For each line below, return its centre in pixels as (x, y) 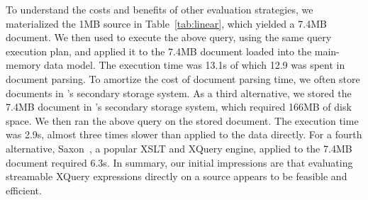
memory (23, 65)
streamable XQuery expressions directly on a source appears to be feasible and (177, 176)
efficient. (24, 190)
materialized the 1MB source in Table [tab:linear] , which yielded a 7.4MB (166, 23)
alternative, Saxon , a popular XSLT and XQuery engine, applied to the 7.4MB (179, 148)
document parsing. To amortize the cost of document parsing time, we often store (183, 78)
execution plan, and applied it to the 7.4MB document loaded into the (159, 51)
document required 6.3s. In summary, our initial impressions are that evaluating (179, 162)
